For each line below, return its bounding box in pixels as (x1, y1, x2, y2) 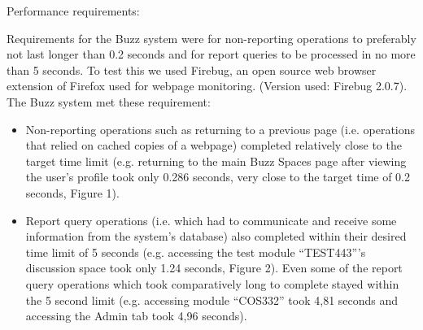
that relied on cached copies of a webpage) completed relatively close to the (25, 137, 402, 154)
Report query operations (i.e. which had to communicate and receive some (25, 211, 397, 228)
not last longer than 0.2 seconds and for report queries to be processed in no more (7, 46, 416, 63)
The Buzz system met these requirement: (7, 93, 211, 110)
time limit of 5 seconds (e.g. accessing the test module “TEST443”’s (25, 243, 366, 260)
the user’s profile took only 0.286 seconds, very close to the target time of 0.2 (25, 168, 411, 185)
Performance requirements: (7, 2, 140, 19)
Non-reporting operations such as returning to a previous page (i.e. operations (25, 120, 416, 137)
